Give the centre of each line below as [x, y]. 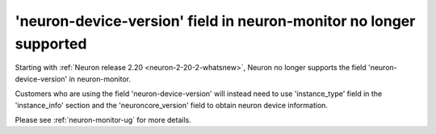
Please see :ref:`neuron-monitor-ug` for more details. [103, 119]
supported [51, 44]
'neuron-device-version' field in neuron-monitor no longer [215, 21]
